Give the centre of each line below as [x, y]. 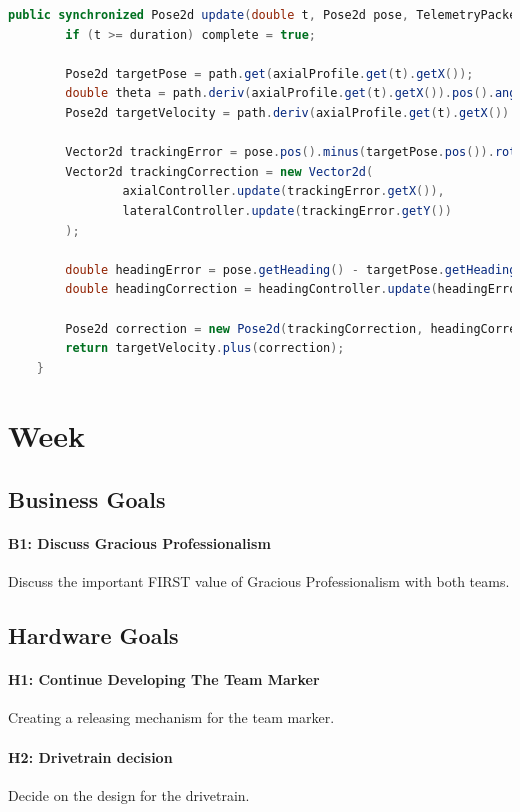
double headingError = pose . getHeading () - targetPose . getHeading [291, 269]
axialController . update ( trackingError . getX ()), [283, 191]
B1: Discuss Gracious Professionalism [139, 543]
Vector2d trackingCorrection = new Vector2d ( [219, 171]
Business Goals [87, 499]
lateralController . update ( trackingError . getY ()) [287, 210]
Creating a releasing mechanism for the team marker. [171, 717]
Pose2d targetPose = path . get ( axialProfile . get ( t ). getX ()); [269, 73]
